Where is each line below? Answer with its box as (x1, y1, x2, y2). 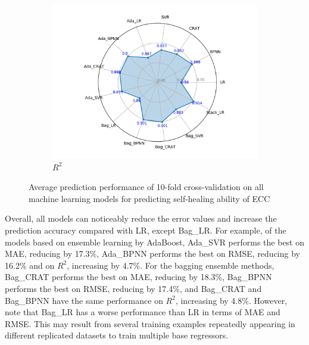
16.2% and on (5, 259, 55, 271)
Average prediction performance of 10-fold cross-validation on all (29, 181, 264, 193)
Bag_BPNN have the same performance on (5, 294, 163, 306)
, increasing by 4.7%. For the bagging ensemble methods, (67, 259, 274, 271)
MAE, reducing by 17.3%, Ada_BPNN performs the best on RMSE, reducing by (5, 247, 300, 260)
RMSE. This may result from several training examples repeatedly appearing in (5, 317, 295, 330)
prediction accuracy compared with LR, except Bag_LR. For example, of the (5, 223, 286, 236)
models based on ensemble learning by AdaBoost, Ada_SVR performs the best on (5, 235, 305, 248)
